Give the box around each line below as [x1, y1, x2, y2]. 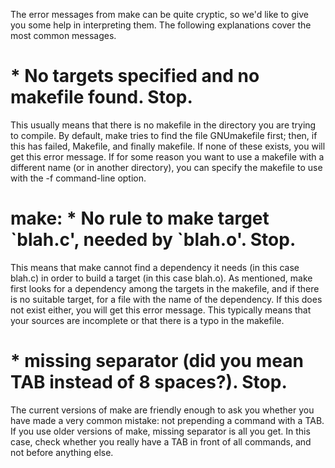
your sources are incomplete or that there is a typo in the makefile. [10, 314, 285, 326]
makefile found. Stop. [10, 86, 193, 109]
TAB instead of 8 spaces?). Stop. [10, 371, 288, 394]
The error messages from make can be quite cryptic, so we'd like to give [10, 9, 309, 20]
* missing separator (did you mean [10, 350, 304, 373]
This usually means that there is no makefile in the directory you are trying [10, 119, 317, 131]
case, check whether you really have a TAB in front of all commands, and [10, 435, 312, 448]
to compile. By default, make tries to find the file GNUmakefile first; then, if [10, 129, 318, 141]
